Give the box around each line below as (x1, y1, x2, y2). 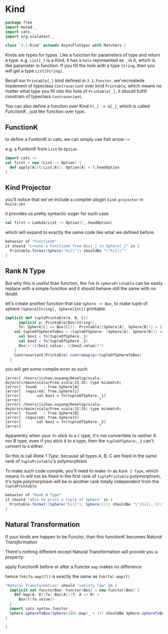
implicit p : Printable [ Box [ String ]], (18, 320, 97, 325)
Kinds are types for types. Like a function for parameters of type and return (5, 52, 161, 58)
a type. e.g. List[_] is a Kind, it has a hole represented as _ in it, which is (5, 57, 156, 63)
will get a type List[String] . (5, 68, 63, 74)
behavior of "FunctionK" (5, 239, 57, 244)
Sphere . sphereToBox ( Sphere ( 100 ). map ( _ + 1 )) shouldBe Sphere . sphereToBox (9, 611, 166, 616)
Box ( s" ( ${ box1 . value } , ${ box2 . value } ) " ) (18, 343, 104, 348)
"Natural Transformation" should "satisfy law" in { (5, 583, 117, 588)
